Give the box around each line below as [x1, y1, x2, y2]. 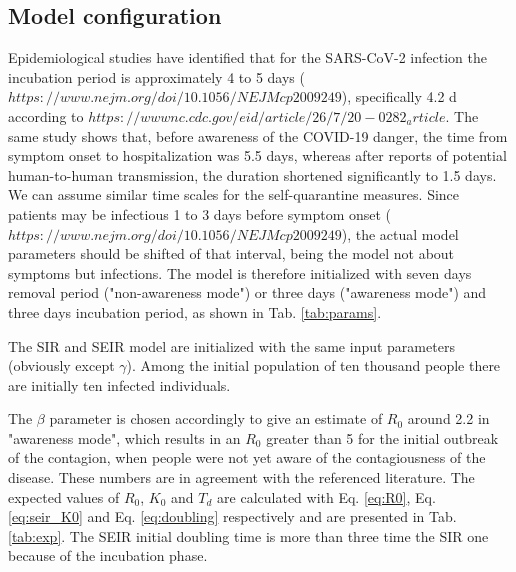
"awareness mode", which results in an [8, 427, 241, 448]
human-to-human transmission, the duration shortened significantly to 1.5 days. [8, 164, 497, 185]
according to [8, 105, 84, 126]
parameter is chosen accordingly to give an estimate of [49, 408, 383, 429]
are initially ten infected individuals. [8, 374, 231, 395]
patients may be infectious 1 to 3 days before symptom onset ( [8, 203, 392, 224]
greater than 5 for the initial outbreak [266, 427, 499, 448]
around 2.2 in [407, 408, 490, 429]
